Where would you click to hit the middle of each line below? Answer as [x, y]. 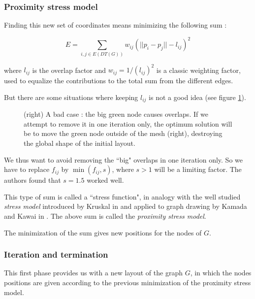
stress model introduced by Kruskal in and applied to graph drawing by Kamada [126, 206]
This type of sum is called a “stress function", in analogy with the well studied [122, 196]
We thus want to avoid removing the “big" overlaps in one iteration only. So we [124, 159]
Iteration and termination [56, 254]
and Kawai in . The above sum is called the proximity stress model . [105, 216]
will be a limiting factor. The [198, 169]
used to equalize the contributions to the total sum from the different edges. [119, 81]
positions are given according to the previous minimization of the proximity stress [127, 282]
